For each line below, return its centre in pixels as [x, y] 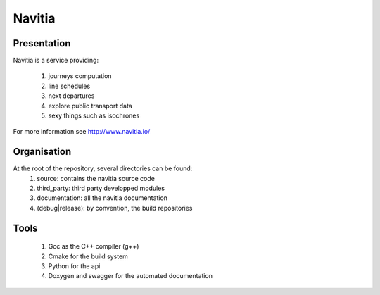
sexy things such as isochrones [94, 115]
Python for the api [74, 266]
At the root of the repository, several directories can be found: [103, 168]
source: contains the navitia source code [96, 178]
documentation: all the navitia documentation [102, 198]
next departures [71, 96]
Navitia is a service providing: [56, 61]
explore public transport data [90, 106]
